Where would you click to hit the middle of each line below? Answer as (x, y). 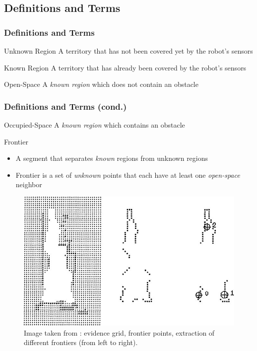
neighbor (29, 184)
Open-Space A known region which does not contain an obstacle (101, 84)
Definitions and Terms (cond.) (65, 106)
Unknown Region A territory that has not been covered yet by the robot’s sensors (128, 51)
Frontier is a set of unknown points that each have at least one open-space (128, 175)
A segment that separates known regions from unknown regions (112, 158)
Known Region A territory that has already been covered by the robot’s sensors (125, 67)
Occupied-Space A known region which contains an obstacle (95, 125)
